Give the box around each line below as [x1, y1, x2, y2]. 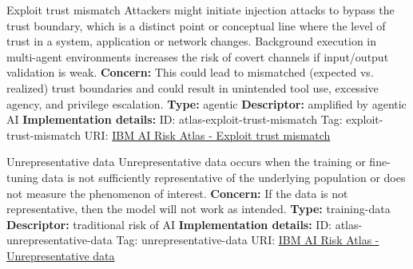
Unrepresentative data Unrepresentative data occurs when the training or [6, 153, 366, 170]
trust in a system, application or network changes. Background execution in [6, 33, 377, 49]
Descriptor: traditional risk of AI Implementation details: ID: [6, 216, 332, 232]
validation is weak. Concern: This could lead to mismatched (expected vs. [6, 64, 374, 81]
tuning [6, 168, 38, 185]
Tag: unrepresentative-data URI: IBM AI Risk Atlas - [116, 231, 379, 248]
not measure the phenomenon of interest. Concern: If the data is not [6, 184, 348, 201]
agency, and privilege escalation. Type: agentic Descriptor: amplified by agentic [6, 95, 407, 112]
